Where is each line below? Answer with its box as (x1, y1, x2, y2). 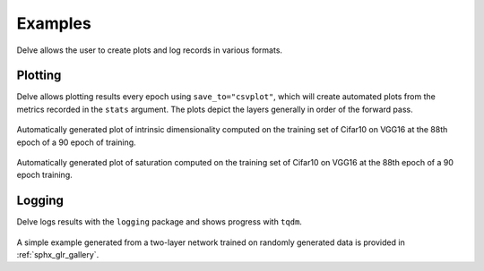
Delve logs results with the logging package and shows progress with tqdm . (16, 216, 302, 227)
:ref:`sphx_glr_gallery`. (16, 250, 99, 260)
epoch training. (16, 170, 73, 181)
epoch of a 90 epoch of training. (16, 137, 136, 148)
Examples (16, 13, 91, 33)
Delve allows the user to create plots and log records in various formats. (16, 45, 282, 55)
